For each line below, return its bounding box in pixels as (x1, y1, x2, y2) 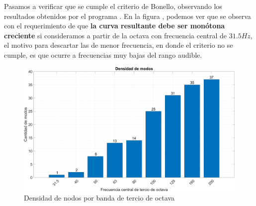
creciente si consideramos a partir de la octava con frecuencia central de (4, 30, 227, 40)
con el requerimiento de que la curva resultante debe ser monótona (4, 20, 225, 31)
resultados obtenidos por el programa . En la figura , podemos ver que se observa (4, 10, 251, 21)
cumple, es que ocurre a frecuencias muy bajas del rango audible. (4, 49, 202, 60)
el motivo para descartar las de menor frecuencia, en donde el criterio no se (4, 40, 233, 50)
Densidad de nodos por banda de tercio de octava (24, 193, 174, 203)
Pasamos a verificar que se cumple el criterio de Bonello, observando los (4, 1, 222, 11)
